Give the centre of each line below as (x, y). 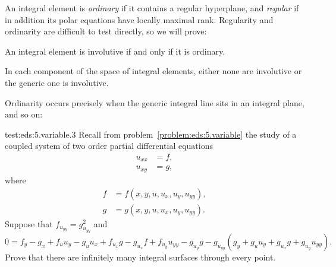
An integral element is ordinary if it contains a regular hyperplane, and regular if (152, 8)
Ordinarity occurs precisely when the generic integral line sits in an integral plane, (155, 102)
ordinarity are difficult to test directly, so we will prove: (106, 31)
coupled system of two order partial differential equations (109, 146)
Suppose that (29, 223)
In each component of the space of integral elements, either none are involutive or (153, 71)
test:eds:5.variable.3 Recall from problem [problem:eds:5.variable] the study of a (151, 134)
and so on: (24, 114)
